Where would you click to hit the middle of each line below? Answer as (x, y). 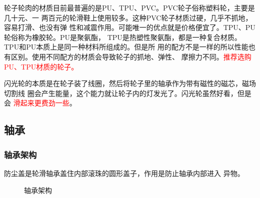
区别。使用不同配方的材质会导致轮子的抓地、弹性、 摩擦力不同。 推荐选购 (131, 56)
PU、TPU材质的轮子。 (41, 66)
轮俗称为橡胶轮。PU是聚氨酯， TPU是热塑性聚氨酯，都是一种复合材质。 (123, 37)
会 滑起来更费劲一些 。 (40, 103)
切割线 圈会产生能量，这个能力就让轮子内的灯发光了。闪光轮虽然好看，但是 (128, 93)
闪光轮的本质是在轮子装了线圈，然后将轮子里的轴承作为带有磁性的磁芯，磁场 (130, 83)
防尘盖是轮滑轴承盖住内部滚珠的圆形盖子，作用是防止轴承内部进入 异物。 (124, 173)
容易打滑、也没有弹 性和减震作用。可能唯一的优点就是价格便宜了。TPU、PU (130, 27)
